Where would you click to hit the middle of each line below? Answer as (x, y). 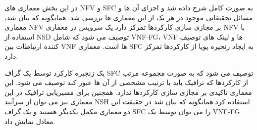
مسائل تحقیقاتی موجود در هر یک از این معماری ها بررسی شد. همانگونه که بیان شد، (129, 17)
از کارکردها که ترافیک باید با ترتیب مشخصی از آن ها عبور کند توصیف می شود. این (126, 82)
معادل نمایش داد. (30, 121)
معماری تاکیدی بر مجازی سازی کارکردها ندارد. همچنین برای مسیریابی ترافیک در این (128, 92)
